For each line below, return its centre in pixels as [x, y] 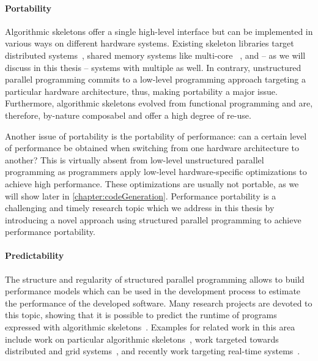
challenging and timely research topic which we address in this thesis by [140, 208]
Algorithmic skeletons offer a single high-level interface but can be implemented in [159, 31]
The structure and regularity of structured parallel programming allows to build [155, 279]
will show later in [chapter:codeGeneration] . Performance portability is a [141, 195]
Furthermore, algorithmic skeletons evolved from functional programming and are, [159, 103]
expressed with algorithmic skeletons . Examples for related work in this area [150, 327]
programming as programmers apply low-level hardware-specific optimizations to [156, 172]
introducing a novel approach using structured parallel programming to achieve [153, 219]
